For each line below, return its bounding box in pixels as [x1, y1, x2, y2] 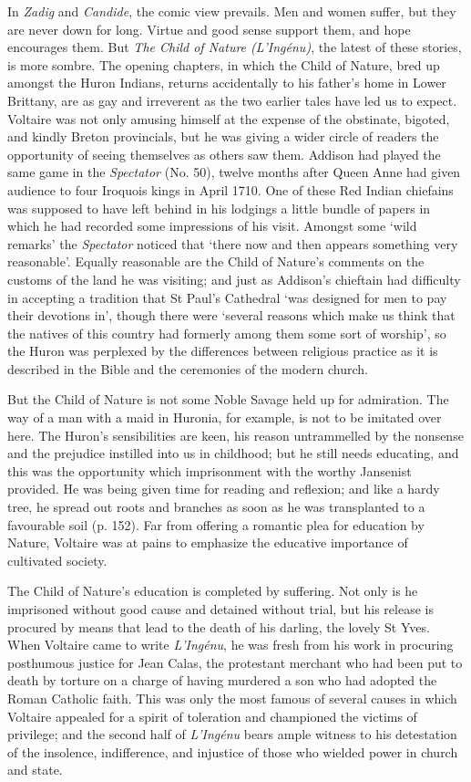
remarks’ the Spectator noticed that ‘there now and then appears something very [7, 234, 458, 253]
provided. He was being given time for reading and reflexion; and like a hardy [7, 479, 440, 498]
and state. [7, 760, 63, 779]
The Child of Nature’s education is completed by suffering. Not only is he [7, 581, 418, 600]
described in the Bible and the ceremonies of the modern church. [7, 359, 368, 378]
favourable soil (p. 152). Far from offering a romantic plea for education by [7, 515, 425, 534]
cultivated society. [7, 550, 108, 569]
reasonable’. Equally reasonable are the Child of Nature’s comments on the [7, 252, 425, 271]
